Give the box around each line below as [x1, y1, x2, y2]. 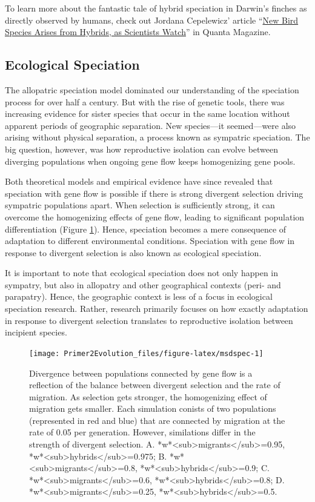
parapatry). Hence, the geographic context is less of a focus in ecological [5, 290, 273, 303]
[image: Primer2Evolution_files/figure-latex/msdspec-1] [29, 349, 264, 358]
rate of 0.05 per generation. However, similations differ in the [29, 426, 256, 438]
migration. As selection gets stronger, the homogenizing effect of [29, 390, 267, 403]
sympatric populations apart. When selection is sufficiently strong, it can [5, 199, 275, 211]
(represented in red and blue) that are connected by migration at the [29, 414, 285, 426]
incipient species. [5, 326, 67, 339]
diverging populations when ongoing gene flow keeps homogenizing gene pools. [5, 154, 296, 167]
